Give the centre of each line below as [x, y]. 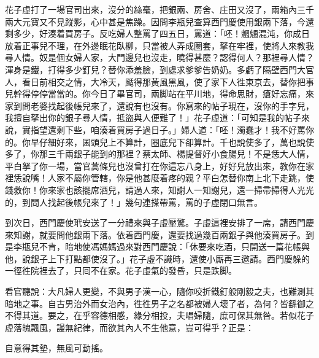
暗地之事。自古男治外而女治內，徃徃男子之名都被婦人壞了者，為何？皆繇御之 [159, 303]
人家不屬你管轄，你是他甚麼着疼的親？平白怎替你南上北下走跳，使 [181, 178]
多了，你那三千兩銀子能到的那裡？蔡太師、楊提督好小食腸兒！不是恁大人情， [159, 154]
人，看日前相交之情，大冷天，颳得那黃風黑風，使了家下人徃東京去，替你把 [155, 81]
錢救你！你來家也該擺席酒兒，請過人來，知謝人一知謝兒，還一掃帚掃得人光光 [159, 189]
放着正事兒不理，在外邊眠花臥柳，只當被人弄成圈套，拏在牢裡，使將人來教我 [159, 45]
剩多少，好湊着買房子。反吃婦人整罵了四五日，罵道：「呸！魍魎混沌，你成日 [157, 33]
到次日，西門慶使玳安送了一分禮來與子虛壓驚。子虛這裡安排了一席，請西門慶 [159, 223]
